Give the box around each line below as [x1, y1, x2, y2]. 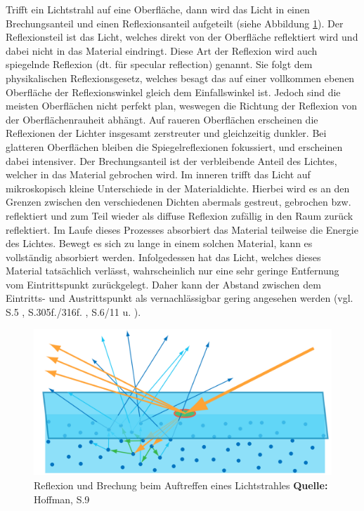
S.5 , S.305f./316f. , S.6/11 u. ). [6, 305, 141, 319]
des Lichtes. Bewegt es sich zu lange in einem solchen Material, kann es [6, 236, 313, 251]
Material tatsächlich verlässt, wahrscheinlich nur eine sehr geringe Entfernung [6, 263, 339, 278]
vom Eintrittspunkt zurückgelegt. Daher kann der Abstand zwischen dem [6, 277, 321, 291]
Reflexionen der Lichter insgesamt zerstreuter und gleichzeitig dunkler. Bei [6, 126, 327, 140]
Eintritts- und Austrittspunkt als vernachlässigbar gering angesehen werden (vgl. [6, 291, 353, 305]
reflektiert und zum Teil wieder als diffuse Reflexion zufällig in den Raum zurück [6, 208, 353, 223]
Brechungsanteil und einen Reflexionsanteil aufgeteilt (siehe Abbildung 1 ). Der [6, 15, 344, 30]
